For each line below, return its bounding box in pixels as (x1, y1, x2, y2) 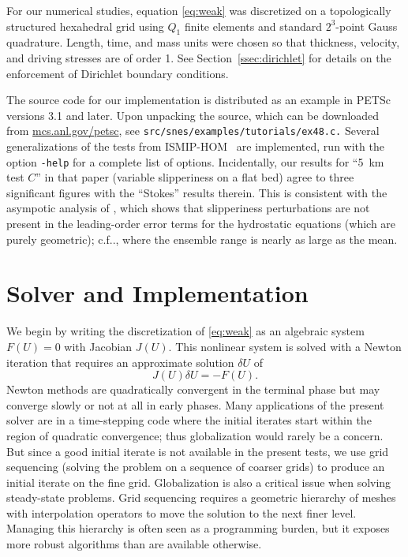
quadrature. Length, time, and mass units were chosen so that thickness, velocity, (6, 34, 400, 50)
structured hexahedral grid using (6, 17, 164, 34)
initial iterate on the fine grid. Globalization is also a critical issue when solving (6, 473, 391, 490)
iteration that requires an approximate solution (6, 353, 234, 370)
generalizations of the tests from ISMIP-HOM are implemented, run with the (6, 138, 384, 155)
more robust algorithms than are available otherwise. (6, 536, 262, 552)
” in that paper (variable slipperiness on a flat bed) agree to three (36, 169, 354, 185)
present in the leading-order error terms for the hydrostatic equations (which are (6, 215, 396, 232)
